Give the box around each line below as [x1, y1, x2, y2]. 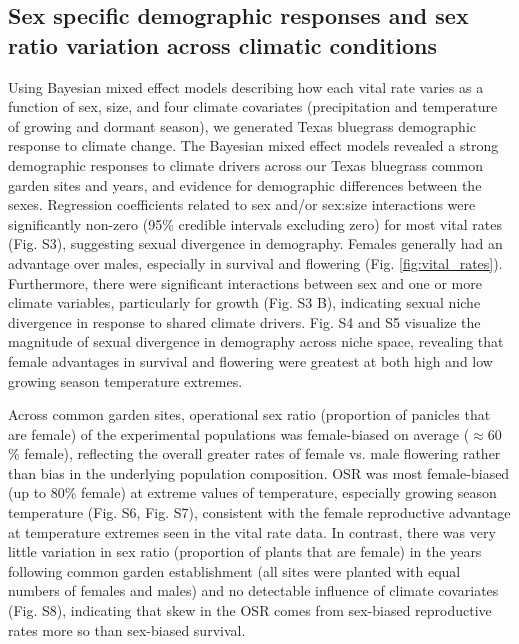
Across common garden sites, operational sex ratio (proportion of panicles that [8, 404, 491, 425]
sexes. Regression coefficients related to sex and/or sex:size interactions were [8, 194, 476, 215]
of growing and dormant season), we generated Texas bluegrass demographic [8, 115, 477, 136]
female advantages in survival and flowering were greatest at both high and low [8, 350, 493, 371]
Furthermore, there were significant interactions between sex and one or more [8, 272, 482, 293]
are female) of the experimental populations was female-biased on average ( [8, 423, 470, 444]
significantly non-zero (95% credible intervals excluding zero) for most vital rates [8, 213, 503, 234]
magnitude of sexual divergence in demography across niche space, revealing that [8, 331, 504, 352]
